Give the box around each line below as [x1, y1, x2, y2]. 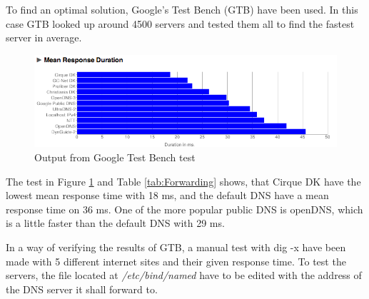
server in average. [6, 30, 82, 45]
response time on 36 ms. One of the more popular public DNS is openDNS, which [6, 201, 363, 216]
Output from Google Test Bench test [34, 150, 196, 165]
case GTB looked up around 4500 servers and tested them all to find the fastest [6, 16, 355, 31]
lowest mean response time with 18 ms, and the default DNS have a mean [6, 188, 329, 203]
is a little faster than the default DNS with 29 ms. [6, 216, 225, 230]
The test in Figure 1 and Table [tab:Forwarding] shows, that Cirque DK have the [6, 173, 361, 188]
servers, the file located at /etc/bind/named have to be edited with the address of [6, 268, 362, 283]
